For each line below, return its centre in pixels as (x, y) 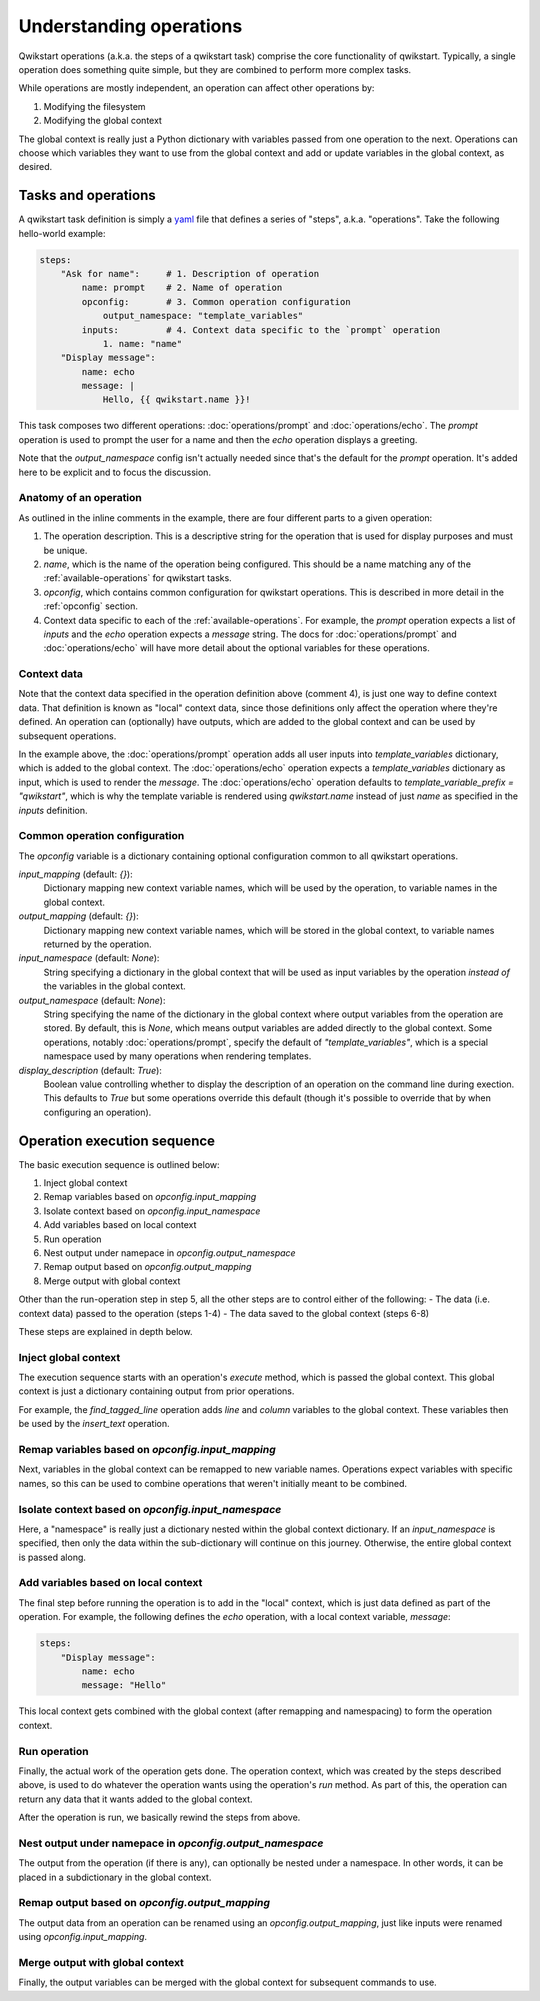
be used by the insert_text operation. (94, 1424)
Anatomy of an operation (80, 498)
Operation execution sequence (116, 1140)
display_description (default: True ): (90, 1070)
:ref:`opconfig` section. (91, 606)
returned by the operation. (97, 944)
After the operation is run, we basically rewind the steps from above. (159, 1817)
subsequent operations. (67, 736)
